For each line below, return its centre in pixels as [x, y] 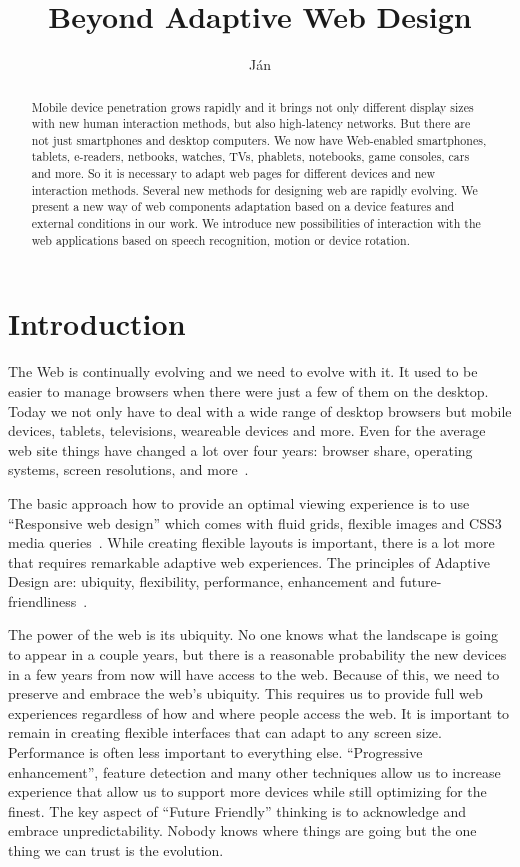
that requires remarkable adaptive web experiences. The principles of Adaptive [249, 561]
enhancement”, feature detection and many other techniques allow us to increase [254, 771]
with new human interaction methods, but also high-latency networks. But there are [251, 123]
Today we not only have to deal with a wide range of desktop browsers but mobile [260, 410]
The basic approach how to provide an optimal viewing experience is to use [239, 502]
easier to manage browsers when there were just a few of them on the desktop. [248, 390]
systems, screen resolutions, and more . [128, 469]
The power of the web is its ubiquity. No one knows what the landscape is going [253, 634]
